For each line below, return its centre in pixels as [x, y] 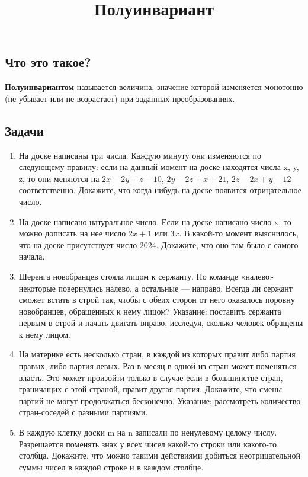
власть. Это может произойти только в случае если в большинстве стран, [151, 377]
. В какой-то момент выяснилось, [239, 233]
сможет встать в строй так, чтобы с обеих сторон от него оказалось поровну [157, 300]
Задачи [24, 130]
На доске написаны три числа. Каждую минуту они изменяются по [140, 155]
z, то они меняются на [59, 178]
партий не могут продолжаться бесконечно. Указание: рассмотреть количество [160, 400]
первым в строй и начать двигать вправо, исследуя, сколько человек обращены [161, 323]
